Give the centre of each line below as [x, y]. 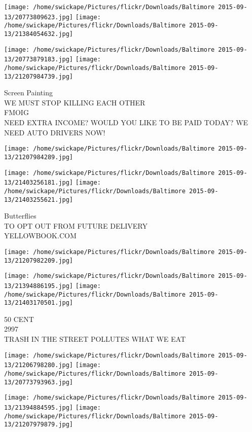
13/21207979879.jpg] [39, 425]
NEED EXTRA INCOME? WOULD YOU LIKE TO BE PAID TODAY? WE [126, 122]
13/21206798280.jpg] [39, 365]
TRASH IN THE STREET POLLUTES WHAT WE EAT [95, 339]
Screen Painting [28, 93]
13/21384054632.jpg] [39, 34]
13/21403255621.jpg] [39, 200]
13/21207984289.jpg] [39, 157]
